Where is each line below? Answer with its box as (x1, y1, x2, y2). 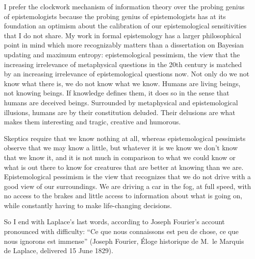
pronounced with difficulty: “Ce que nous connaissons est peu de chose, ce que (4, 226, 239, 236)
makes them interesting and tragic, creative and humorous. (4, 117, 181, 127)
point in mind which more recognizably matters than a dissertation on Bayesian (4, 40, 244, 50)
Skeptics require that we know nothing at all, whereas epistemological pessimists (4, 133, 246, 143)
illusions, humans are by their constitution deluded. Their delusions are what (4, 107, 235, 117)
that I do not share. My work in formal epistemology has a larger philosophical (4, 30, 241, 40)
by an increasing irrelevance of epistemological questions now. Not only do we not (4, 69, 250, 79)
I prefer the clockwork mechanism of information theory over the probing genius (4, 1, 245, 11)
